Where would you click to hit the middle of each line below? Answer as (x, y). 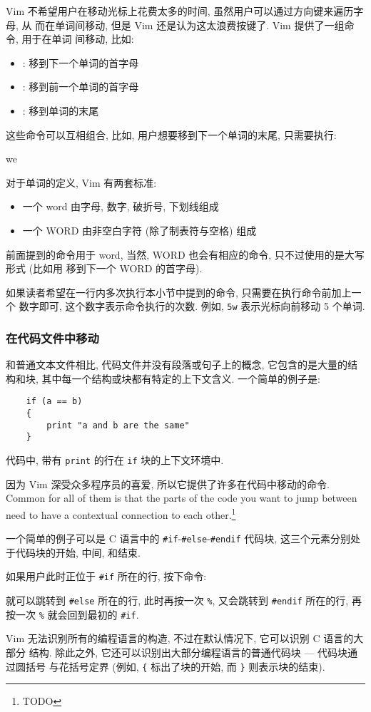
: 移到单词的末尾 (61, 110)
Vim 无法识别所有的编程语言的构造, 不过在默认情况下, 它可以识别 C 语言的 (180, 638)
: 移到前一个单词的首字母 (81, 87)
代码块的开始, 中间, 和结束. (78, 552)
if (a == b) (54, 402)
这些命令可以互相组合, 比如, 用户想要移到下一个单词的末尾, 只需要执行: (171, 134)
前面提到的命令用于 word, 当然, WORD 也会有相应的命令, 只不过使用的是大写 (185, 254)
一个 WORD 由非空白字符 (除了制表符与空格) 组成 (139, 230)
